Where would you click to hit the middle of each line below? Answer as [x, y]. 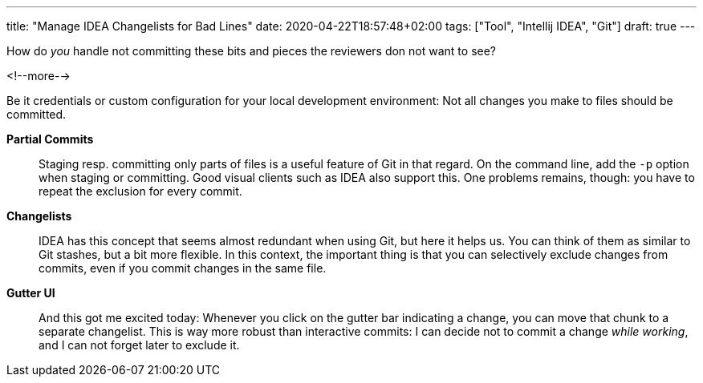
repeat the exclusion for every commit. [140, 191]
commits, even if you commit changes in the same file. [183, 268]
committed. [37, 114]
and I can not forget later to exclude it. [139, 345]
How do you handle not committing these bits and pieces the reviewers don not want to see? [252, 51]
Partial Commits [50, 139]
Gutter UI [31, 293]
